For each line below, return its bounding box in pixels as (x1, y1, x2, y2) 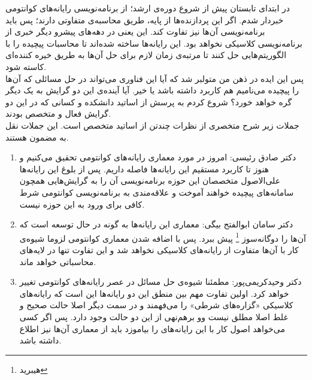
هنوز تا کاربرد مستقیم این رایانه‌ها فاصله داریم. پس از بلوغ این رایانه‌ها (19, 162, 269, 175)
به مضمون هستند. (5, 130, 69, 143)
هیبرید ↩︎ (19, 363, 48, 375)
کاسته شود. (5, 60, 47, 72)
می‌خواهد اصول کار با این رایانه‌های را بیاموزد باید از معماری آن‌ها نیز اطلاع (19, 322, 285, 335)
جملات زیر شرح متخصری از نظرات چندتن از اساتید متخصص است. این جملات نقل (5, 118, 299, 131)
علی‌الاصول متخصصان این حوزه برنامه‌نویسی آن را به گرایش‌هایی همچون (19, 174, 281, 187)
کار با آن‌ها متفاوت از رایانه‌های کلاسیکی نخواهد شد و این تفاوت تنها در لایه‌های (19, 243, 299, 256)
